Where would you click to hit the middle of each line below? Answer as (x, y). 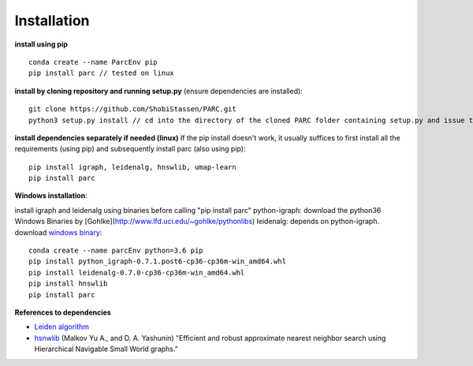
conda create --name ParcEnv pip (93, 62)
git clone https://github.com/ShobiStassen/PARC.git (132, 109)
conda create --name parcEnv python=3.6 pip (116, 251)
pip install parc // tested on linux (102, 73)
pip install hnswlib (68, 284)
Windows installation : (51, 196)
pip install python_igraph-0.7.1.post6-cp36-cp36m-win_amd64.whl (158, 261)
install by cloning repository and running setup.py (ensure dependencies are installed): (158, 91)
